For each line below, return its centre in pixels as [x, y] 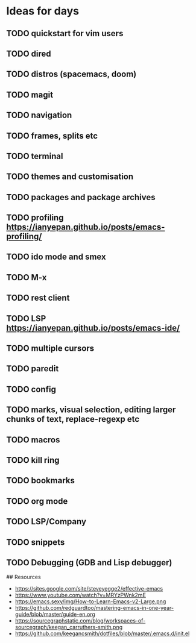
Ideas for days [43, 11]
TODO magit [30, 95]
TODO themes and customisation [70, 177]
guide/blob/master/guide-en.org [55, 614]
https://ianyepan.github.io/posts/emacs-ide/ [93, 328]
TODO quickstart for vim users [65, 33]
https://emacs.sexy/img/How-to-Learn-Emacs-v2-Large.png [90, 601]
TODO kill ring [33, 460]
